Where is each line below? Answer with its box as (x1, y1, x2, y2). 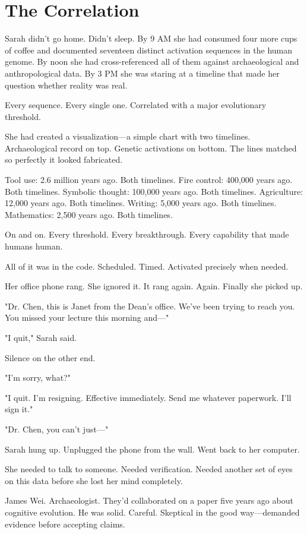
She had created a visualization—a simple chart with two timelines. (5, 130, 251, 143)
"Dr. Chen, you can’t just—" (5, 422, 109, 435)
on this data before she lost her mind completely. (5, 474, 183, 486)
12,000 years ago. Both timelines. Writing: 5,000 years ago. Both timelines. (5, 197, 277, 209)
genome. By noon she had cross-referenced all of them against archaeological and (5, 55, 299, 68)
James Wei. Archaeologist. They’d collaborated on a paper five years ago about (5, 494, 293, 507)
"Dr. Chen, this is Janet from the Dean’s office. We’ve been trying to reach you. (5, 299, 295, 312)
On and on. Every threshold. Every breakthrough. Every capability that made (5, 228, 289, 241)
